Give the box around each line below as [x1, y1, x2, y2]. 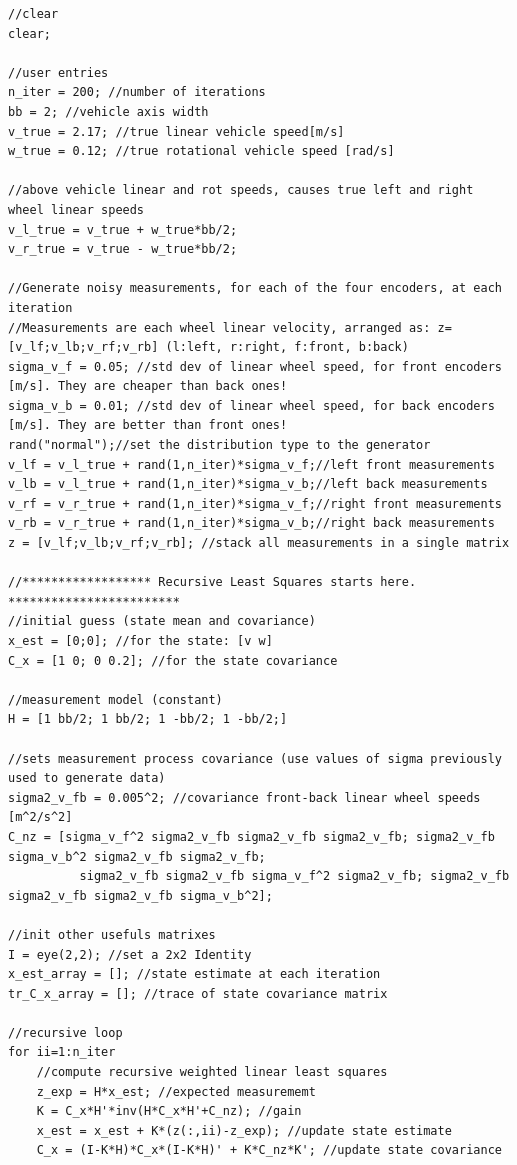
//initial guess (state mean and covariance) [8, 614, 316, 629]
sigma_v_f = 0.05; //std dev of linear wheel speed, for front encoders [8, 359, 502, 374]
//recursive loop [8, 1025, 123, 1040]
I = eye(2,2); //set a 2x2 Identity [8, 947, 252, 962]
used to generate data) [8, 771, 166, 786]
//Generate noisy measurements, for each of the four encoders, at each [8, 281, 502, 296]
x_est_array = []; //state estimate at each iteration [8, 967, 381, 982]
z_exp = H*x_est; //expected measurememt [36, 1084, 316, 1099]
